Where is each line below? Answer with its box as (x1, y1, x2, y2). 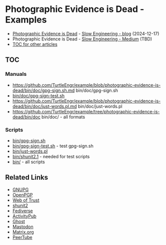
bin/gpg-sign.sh (12, 137, 46, 143)
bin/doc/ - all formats (41, 114, 85, 120)
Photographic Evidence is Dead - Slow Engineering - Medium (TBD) (12, 36, 152, 42)
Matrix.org (12, 229, 34, 235)
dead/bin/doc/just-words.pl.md (12, 103, 77, 109)
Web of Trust (12, 197, 39, 203)
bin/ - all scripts (12, 159, 45, 165)
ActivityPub (12, 213, 36, 219)
